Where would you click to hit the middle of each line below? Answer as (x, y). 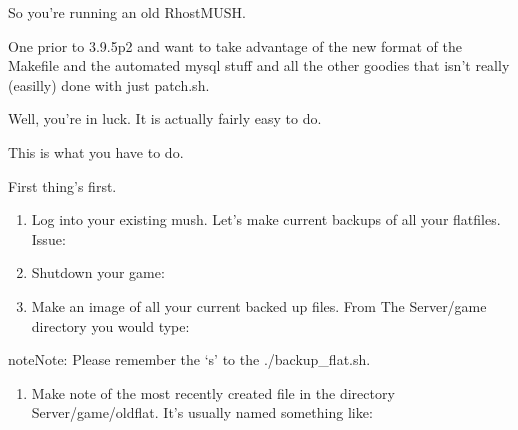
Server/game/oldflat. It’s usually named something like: (202, 412)
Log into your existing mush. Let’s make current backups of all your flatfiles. (266, 219)
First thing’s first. (62, 185)
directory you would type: (110, 325)
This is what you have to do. (96, 151)
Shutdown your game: (98, 272)
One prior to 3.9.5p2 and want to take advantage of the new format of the (235, 45)
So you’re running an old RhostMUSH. (127, 12)
